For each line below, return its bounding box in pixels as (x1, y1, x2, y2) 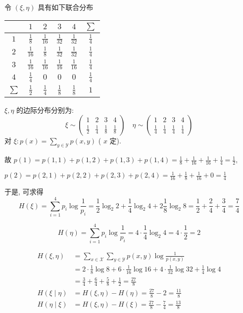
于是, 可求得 (4, 186, 44, 197)
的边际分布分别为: (16, 104, 74, 115)
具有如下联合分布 (38, 2, 94, 12)
